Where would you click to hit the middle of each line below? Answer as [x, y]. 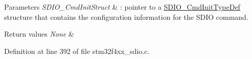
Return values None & [39, 34]
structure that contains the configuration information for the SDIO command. [126, 17]
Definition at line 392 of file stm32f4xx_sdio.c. [77, 51]
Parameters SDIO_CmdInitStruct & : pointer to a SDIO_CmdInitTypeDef [122, 7]
